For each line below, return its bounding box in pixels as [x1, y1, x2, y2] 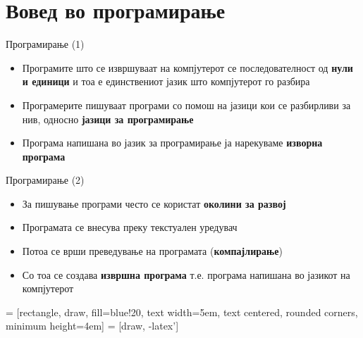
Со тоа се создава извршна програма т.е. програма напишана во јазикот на [22, 267, 350, 282]
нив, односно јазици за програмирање [22, 111, 194, 126]
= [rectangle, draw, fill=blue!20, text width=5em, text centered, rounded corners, [6, 304, 358, 319]
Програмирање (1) [6, 37, 85, 51]
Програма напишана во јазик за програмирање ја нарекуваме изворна [22, 135, 323, 150]
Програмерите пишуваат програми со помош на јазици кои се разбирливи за [22, 97, 351, 112]
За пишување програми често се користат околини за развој [22, 196, 286, 211]
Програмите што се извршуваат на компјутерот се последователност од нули [22, 60, 353, 75]
